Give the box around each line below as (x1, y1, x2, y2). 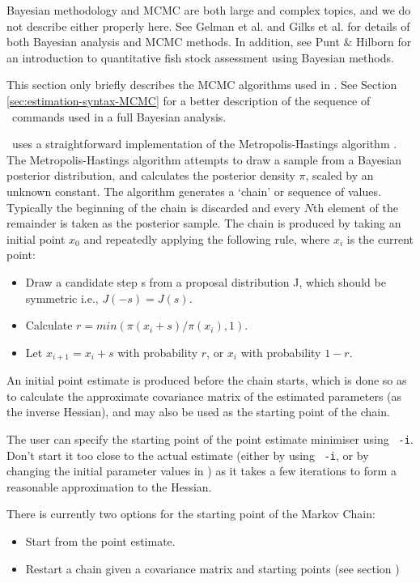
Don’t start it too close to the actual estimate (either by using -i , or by (6, 446, 369, 463)
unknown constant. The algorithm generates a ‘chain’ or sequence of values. (6, 182, 381, 199)
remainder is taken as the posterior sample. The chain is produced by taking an (6, 215, 401, 232)
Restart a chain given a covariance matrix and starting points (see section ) (25, 560, 400, 577)
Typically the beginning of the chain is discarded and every (6, 198, 301, 215)
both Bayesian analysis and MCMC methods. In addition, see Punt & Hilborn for (6, 33, 412, 50)
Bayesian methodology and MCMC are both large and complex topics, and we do (6, 2, 411, 18)
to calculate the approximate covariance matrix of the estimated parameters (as (6, 387, 402, 404)
